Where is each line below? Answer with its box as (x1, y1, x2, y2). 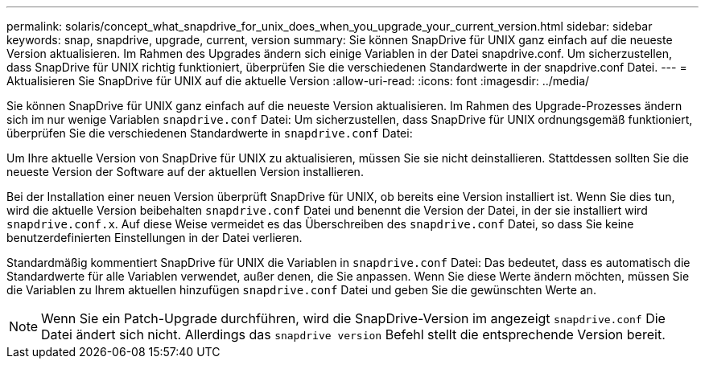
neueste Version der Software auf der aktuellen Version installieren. (6, 165, 364, 178)
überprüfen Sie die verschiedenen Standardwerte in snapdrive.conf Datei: (6, 126, 413, 140)
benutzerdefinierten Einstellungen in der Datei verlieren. (6, 231, 303, 244)
